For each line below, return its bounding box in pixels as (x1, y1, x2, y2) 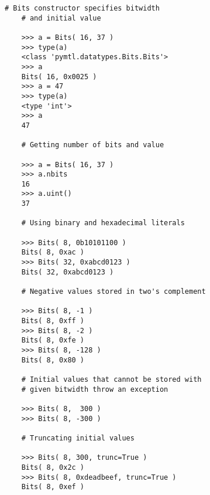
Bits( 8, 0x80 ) (21, 355, 85, 364)
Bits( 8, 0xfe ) (21, 336, 85, 345)
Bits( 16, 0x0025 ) (21, 72, 97, 81)
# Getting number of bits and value (21, 141, 164, 150)
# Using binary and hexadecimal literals (21, 219, 185, 228)
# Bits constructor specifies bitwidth (5, 4, 160, 12)
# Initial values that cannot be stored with (21, 375, 202, 384)
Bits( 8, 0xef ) (21, 483, 85, 491)
